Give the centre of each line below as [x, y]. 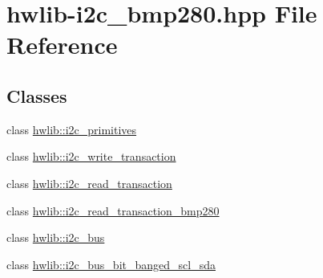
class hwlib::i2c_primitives [72, 129]
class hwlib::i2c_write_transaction [91, 156]
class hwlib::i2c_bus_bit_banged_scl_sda [111, 264]
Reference [62, 45]
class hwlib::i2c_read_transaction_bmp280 [113, 210]
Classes [37, 95]
